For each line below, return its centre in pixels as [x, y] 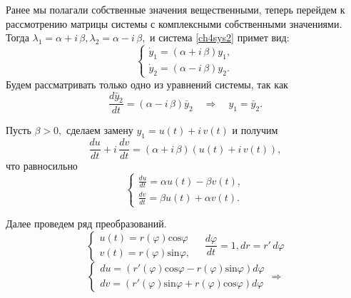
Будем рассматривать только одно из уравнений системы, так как [147, 84]
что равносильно [42, 166]
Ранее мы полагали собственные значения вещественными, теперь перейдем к [175, 9]
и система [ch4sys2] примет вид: [220, 37]
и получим [255, 130]
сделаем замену [100, 130]
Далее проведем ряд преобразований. [86, 223]
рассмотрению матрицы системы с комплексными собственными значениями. [174, 23]
